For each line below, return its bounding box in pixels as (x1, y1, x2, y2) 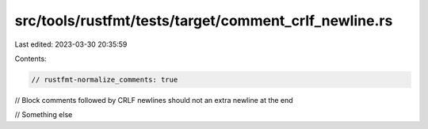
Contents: (14, 54, 47, 63)
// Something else (14, 110, 73, 120)
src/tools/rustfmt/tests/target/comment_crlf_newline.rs (14, 12, 393, 29)
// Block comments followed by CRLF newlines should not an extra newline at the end (14, 95, 293, 104)
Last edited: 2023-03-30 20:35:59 (14, 40, 128, 49)
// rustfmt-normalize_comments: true (31, 75, 178, 84)
